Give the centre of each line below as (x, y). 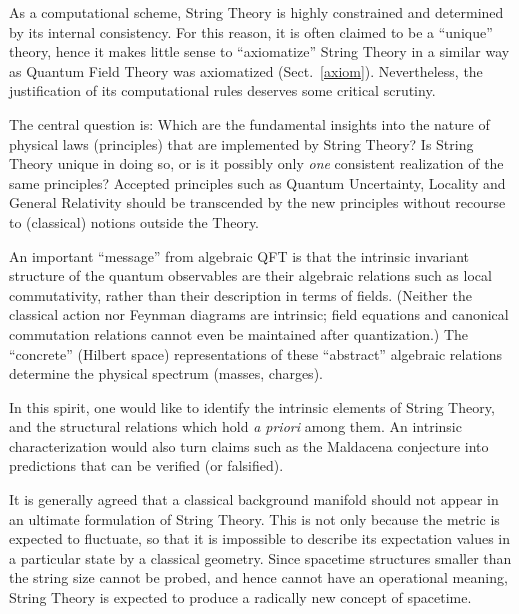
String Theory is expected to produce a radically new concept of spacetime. (240, 597)
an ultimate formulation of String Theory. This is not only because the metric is (254, 518)
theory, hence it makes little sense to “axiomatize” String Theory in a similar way (259, 51)
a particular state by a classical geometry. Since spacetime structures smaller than (260, 557)
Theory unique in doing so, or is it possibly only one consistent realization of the (256, 163)
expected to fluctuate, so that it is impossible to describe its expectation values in (260, 538)
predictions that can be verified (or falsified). (146, 465)
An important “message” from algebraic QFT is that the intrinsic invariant (239, 255)
